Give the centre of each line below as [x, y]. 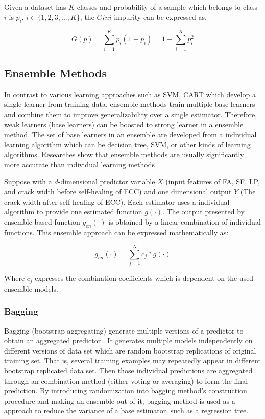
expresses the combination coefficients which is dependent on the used [144, 278]
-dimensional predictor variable [106, 181]
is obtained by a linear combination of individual [185, 221]
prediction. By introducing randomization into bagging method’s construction [126, 391]
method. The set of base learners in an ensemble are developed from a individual [130, 134]
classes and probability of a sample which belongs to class [167, 7]
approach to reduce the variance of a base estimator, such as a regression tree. [126, 411]
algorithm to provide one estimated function [73, 212]
